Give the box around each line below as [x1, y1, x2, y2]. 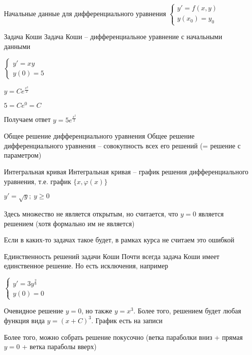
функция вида [4, 315, 45, 325]
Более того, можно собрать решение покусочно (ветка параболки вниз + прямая [4, 331, 243, 342]
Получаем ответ [4, 114, 51, 124]
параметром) [4, 150, 42, 160]
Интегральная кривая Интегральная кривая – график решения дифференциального [4, 166, 249, 176]
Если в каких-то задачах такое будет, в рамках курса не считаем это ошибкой [4, 235, 234, 245]
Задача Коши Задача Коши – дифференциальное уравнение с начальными [4, 31, 222, 42]
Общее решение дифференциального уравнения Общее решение [4, 131, 195, 141]
